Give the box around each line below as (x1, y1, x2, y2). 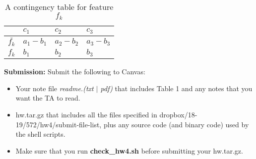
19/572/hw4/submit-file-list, (15, 119, 102, 129)
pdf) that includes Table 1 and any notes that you (100, 83, 253, 93)
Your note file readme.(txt (15, 83, 94, 93)
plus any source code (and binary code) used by (103, 119, 249, 129)
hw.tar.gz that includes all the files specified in (15, 109, 157, 120)
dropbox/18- (159, 109, 197, 120)
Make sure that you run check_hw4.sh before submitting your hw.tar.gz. (15, 145, 243, 156)
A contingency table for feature (4, 1, 114, 12)
